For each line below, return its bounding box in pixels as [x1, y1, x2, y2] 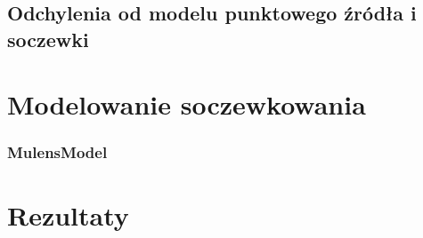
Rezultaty [7, 196, 129, 233]
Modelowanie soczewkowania [7, 86, 366, 123]
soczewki [7, 25, 89, 52]
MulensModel [7, 141, 108, 163]
